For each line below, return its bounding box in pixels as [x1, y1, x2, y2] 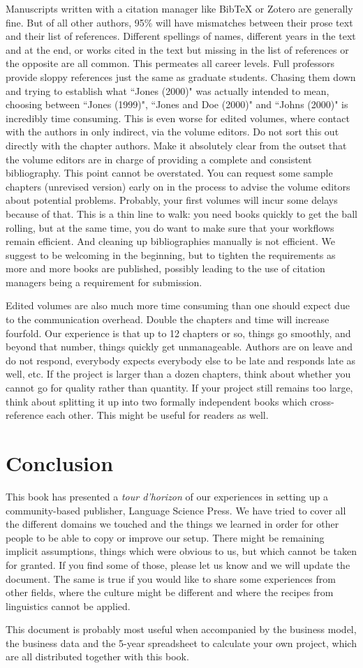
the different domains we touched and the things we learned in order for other [6, 517, 339, 531]
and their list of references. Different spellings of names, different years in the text [6, 29, 356, 43]
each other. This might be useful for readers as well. [46, 408, 269, 422]
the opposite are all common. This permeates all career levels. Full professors [6, 56, 335, 70]
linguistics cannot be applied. [6, 598, 131, 613]
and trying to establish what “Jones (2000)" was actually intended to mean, [6, 83, 329, 98]
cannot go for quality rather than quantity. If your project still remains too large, [6, 380, 353, 395]
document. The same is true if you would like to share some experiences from [6, 571, 336, 586]
